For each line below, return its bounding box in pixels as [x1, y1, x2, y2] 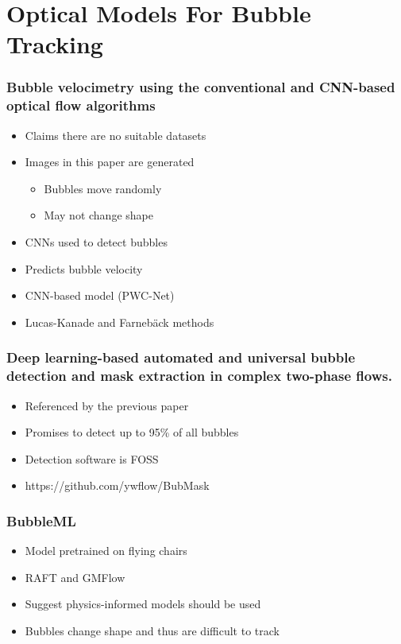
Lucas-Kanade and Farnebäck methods [25, 313, 214, 330]
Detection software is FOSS [25, 450, 159, 467]
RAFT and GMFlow [25, 568, 125, 585]
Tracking [6, 28, 103, 60]
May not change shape [44, 207, 153, 223]
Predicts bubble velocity [25, 260, 143, 277]
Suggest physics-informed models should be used [25, 596, 261, 612]
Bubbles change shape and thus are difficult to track [25, 622, 280, 638]
